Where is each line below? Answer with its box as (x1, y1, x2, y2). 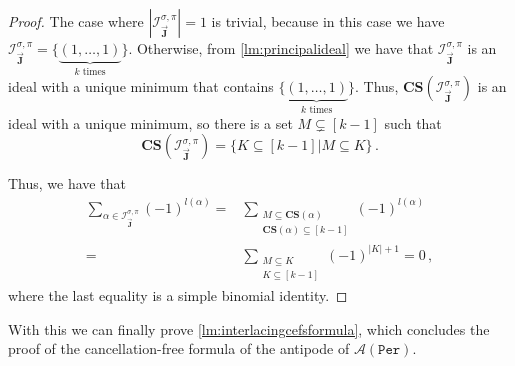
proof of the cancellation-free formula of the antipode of (8, 338, 350, 359)
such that (384, 112, 442, 133)
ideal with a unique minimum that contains (8, 76, 274, 97)
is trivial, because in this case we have (211, 11, 445, 31)
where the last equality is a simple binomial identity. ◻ (8, 285, 348, 306)
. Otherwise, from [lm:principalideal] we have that (128, 38, 434, 58)
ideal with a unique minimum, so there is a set (8, 112, 293, 133)
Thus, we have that (8, 173, 126, 194)
